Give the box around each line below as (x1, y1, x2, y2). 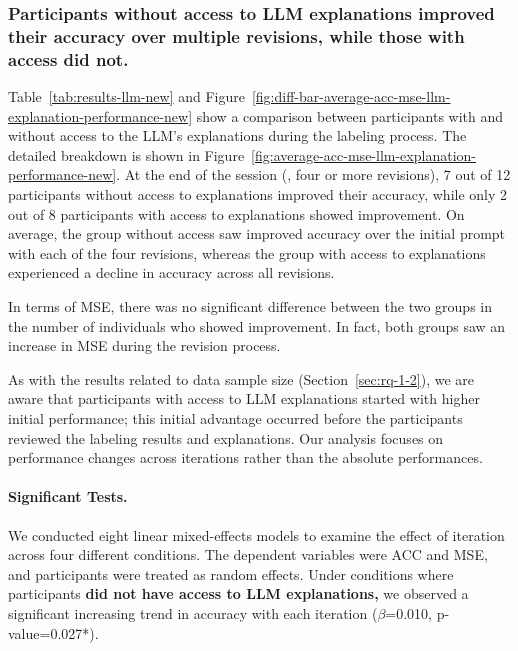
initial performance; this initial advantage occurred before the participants (8, 407, 463, 428)
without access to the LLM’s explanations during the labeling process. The (8, 125, 467, 146)
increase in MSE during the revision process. (8, 335, 281, 356)
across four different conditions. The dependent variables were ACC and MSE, (8, 544, 488, 565)
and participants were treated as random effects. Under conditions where (8, 563, 454, 584)
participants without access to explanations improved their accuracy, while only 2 (8, 184, 508, 205)
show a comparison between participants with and (196, 105, 504, 126)
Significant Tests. (8, 486, 128, 507)
